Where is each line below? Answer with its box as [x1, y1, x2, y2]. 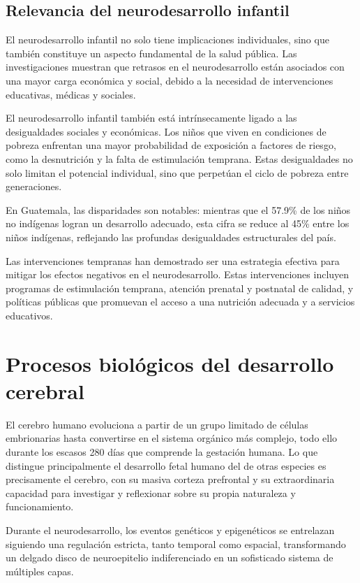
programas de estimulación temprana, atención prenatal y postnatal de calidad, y [6, 280, 354, 295]
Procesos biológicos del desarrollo [6, 349, 334, 377]
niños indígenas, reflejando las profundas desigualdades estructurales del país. [6, 229, 336, 244]
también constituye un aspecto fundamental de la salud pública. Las [6, 45, 297, 60]
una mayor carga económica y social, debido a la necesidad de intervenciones [6, 73, 333, 87]
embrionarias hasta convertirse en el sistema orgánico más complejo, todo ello [6, 431, 338, 445]
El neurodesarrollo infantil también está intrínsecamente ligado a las [6, 110, 297, 125]
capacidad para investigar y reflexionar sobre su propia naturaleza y [6, 485, 296, 500]
